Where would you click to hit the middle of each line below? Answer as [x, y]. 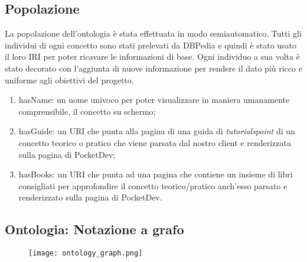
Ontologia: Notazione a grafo [94, 229]
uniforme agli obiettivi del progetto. [69, 80]
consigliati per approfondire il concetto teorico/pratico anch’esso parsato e [153, 185]
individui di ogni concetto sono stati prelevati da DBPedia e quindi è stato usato [151, 45]
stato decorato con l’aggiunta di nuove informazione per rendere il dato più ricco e [153, 68]
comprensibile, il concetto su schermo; [87, 111]
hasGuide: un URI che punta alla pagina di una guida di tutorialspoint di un [157, 131]
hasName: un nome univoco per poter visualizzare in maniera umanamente [154, 100]
